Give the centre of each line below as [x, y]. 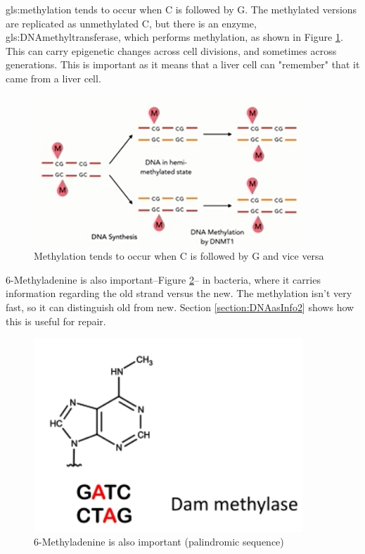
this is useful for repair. [56, 321]
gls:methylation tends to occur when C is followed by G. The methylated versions [181, 9]
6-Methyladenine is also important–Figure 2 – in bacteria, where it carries [163, 279]
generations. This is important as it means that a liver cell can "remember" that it [183, 64]
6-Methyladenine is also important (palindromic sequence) [159, 542]
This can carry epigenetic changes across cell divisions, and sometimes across [171, 50]
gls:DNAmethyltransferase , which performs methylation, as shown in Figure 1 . [174, 37]
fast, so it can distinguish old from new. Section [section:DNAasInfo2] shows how [180, 307]
